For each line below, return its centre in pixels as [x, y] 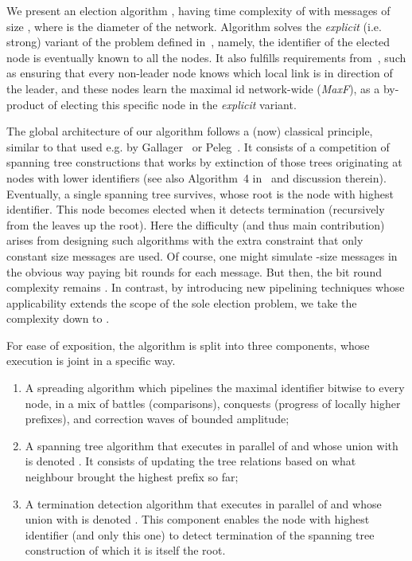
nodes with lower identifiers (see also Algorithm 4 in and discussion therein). [196, 177]
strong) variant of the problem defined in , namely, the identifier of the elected [198, 42]
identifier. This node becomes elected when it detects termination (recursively [196, 209]
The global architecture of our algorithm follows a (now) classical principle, [190, 131]
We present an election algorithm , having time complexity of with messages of [198, 10]
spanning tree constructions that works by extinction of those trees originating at [204, 162]
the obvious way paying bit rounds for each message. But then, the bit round [194, 271]
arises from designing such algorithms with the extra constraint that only [185, 240]
